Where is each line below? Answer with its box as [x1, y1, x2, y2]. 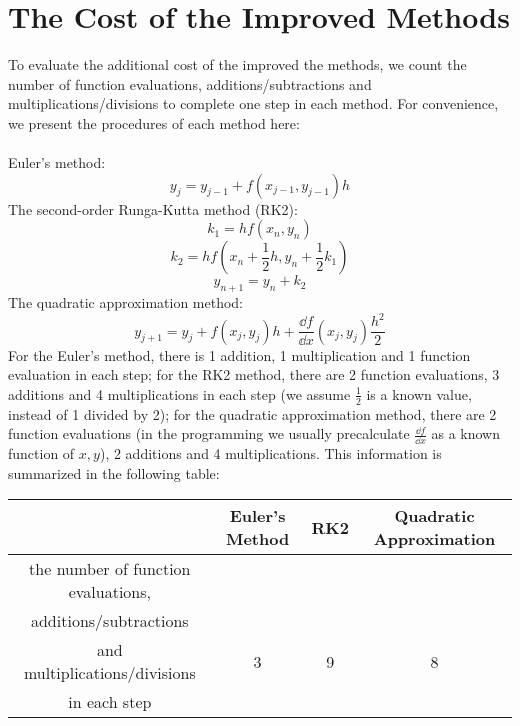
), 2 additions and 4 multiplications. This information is [99, 443, 442, 464]
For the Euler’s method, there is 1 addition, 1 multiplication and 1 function [8, 344, 471, 365]
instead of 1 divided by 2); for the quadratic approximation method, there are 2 [8, 403, 497, 424]
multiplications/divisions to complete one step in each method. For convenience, [8, 93, 499, 114]
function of [8, 443, 75, 464]
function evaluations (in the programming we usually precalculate [8, 423, 410, 444]
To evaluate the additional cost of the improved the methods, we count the [8, 54, 467, 75]
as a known [431, 423, 500, 444]
